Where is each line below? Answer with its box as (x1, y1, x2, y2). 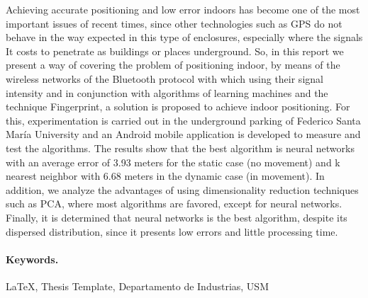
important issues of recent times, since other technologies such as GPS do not (6, 16, 342, 30)
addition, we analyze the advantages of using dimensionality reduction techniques (6, 182, 359, 197)
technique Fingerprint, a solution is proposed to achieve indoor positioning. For (6, 99, 350, 114)
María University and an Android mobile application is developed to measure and (6, 127, 361, 142)
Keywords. (6, 251, 59, 266)
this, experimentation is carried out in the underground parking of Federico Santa (6, 113, 361, 127)
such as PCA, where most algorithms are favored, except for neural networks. (6, 196, 342, 211)
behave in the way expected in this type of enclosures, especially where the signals (6, 30, 363, 45)
